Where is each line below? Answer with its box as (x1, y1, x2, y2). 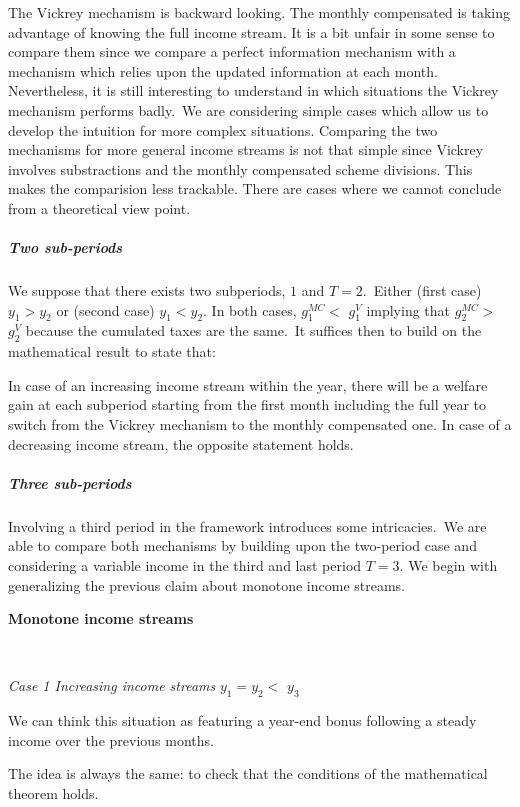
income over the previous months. (8, 729, 214, 750)
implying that (366, 299, 451, 320)
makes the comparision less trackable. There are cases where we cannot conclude (8, 178, 502, 199)
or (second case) (56, 299, 155, 320)
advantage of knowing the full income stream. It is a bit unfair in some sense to (8, 21, 495, 42)
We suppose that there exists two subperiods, (8, 280, 286, 301)
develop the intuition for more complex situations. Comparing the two (8, 119, 438, 140)
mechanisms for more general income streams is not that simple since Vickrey (8, 139, 484, 160)
